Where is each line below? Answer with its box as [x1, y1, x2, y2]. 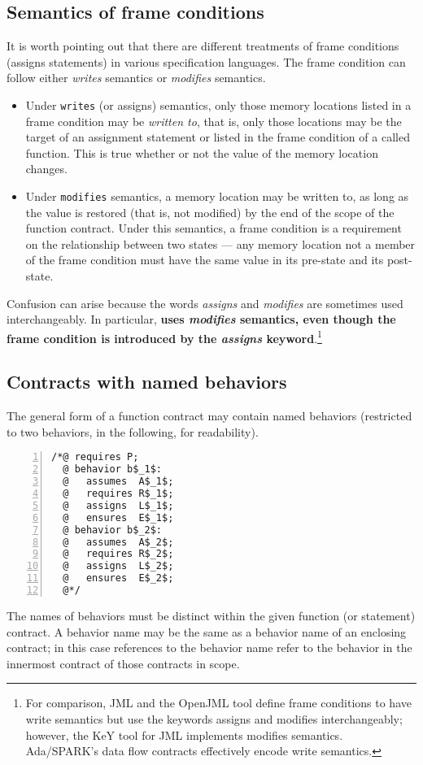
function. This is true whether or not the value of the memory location [25, 144, 378, 161]
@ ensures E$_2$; [63, 572, 174, 585]
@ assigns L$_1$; [63, 499, 174, 511]
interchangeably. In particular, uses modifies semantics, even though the [7, 311, 396, 328]
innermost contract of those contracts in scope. [7, 654, 240, 672]
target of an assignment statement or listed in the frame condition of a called [25, 128, 410, 146]
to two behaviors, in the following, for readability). [7, 423, 259, 440]
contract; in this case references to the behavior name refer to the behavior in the [7, 639, 412, 656]
